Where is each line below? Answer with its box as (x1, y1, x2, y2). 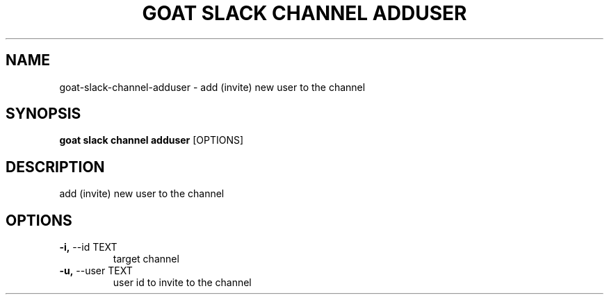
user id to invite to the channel (113, 276, 252, 289)
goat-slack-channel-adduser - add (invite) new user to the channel (59, 81, 366, 93)
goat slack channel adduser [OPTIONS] (59, 134, 244, 147)
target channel (113, 253, 179, 265)
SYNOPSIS (6, 105, 81, 123)
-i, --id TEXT (59, 241, 117, 253)
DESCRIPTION (6, 158, 105, 176)
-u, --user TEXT (59, 265, 133, 277)
